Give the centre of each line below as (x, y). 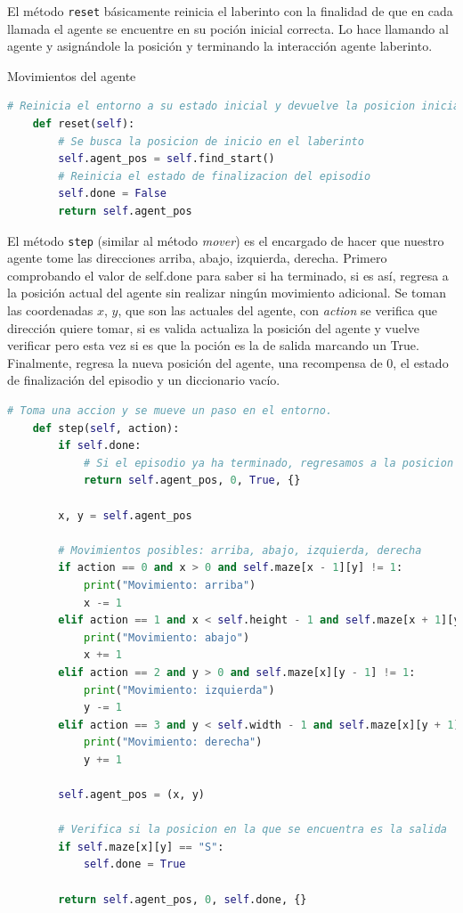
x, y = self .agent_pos (125, 515)
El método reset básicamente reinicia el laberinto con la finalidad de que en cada (230, 11)
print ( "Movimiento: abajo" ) (167, 637)
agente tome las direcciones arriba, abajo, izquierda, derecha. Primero (197, 258)
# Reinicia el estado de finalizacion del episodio (215, 176)
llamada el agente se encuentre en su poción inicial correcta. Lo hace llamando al (228, 28)
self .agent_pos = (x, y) (131, 795)
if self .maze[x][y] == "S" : (141, 847)
